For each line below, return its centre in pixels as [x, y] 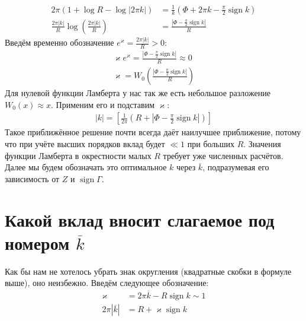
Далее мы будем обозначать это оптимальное [86, 167]
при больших [211, 144]
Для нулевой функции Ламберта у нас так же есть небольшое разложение [138, 93]
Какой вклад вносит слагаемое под [140, 219]
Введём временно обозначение [59, 42]
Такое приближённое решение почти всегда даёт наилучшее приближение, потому [153, 132]
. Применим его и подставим [103, 104]
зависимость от [32, 178]
